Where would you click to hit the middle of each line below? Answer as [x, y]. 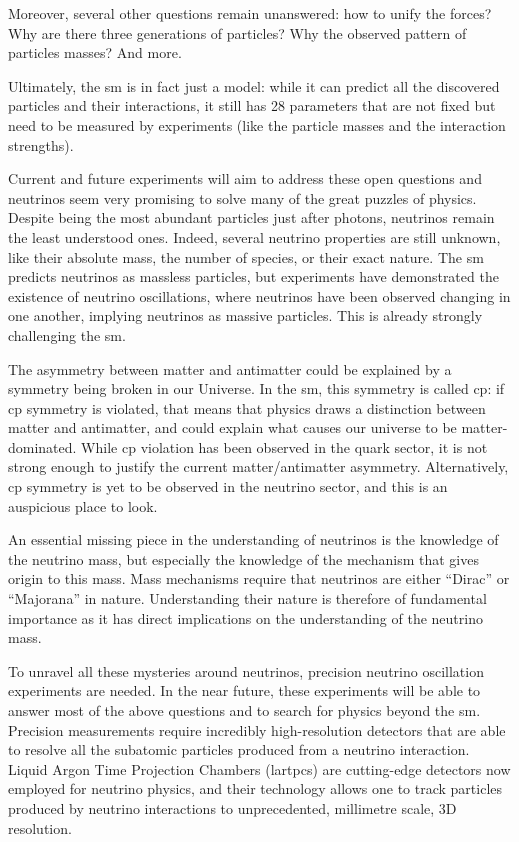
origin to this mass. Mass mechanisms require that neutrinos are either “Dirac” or [259, 578]
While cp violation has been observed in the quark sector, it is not [284, 446]
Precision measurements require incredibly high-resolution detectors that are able [257, 729]
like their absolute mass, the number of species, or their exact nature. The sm [246, 256]
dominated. [42, 446]
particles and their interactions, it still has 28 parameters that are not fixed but [252, 105]
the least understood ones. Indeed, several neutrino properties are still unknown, [254, 236]
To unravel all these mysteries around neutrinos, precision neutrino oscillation [246, 670]
